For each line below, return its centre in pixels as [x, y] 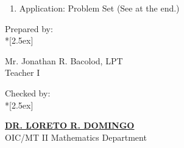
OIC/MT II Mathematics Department [76, 137]
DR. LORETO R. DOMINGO [70, 125]
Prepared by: [29, 28]
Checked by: [28, 92]
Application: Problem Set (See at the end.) [99, 8]
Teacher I [23, 72]
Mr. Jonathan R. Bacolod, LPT [64, 60]
